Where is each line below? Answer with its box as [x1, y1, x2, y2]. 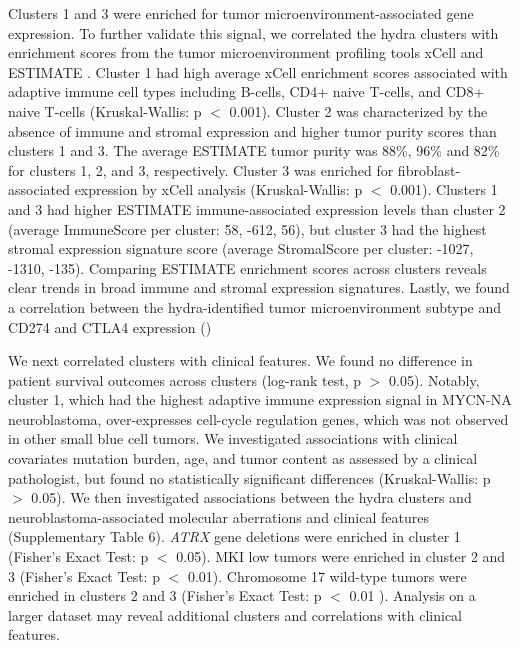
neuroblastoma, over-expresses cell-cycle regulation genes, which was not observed [8, 408, 509, 429]
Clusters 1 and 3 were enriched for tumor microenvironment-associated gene [8, 3, 474, 23]
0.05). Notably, [388, 369, 480, 390]
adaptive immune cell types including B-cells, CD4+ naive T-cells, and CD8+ [8, 81, 485, 102]
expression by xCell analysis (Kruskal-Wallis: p [74, 179, 363, 200]
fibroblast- [397, 159, 461, 180]
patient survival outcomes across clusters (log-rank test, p [8, 369, 361, 390]
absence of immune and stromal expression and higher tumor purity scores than [8, 120, 497, 141]
